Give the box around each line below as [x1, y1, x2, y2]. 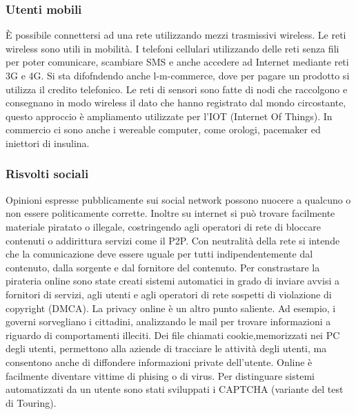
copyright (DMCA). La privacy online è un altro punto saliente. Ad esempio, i [6, 300, 336, 315]
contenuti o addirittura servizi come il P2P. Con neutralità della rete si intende [6, 233, 340, 247]
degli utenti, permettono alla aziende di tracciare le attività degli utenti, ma [6, 341, 327, 356]
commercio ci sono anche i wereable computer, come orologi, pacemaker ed [6, 122, 321, 137]
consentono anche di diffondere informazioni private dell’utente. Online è [6, 354, 313, 369]
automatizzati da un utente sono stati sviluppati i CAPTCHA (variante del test [6, 382, 344, 396]
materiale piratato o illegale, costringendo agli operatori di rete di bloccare [6, 219, 321, 233]
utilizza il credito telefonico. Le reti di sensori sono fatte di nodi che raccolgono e [6, 81, 348, 96]
